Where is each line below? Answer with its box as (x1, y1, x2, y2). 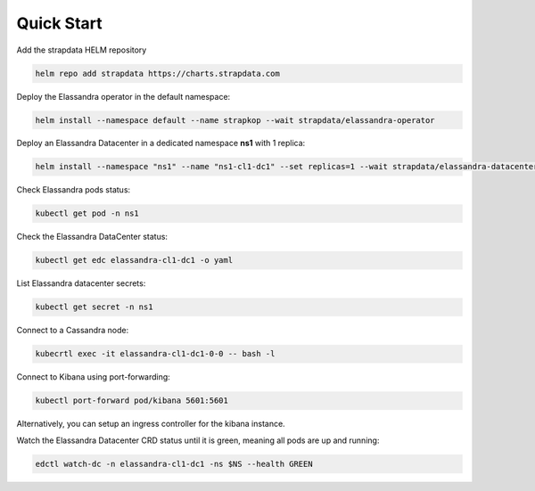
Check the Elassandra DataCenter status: (16, 232, 169, 242)
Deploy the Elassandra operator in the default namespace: (16, 91, 231, 102)
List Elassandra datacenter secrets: (16, 278, 146, 289)
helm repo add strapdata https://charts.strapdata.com (35, 68, 280, 78)
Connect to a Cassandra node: (16, 325, 129, 336)
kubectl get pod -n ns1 (35, 209, 140, 218)
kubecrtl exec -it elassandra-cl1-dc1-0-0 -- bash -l (35, 348, 276, 359)
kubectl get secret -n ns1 (35, 302, 153, 312)
